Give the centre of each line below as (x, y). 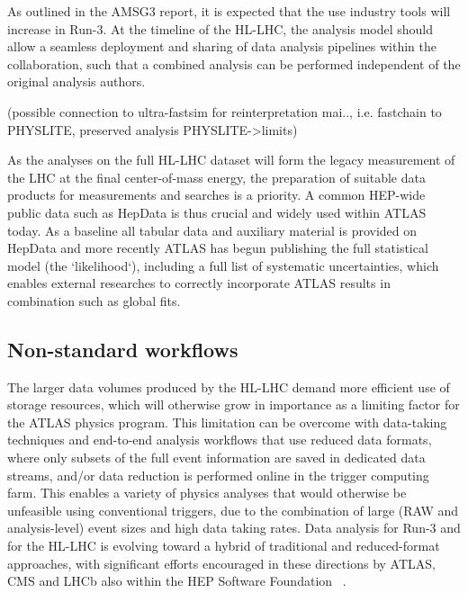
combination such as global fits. (94, 300)
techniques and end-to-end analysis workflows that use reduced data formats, (220, 440)
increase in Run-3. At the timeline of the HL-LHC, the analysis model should (220, 28)
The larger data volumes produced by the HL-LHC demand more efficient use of (229, 386)
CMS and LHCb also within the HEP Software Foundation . (177, 581)
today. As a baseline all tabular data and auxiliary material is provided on (212, 230)
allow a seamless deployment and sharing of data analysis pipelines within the (222, 46)
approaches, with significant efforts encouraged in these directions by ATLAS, (221, 563)
